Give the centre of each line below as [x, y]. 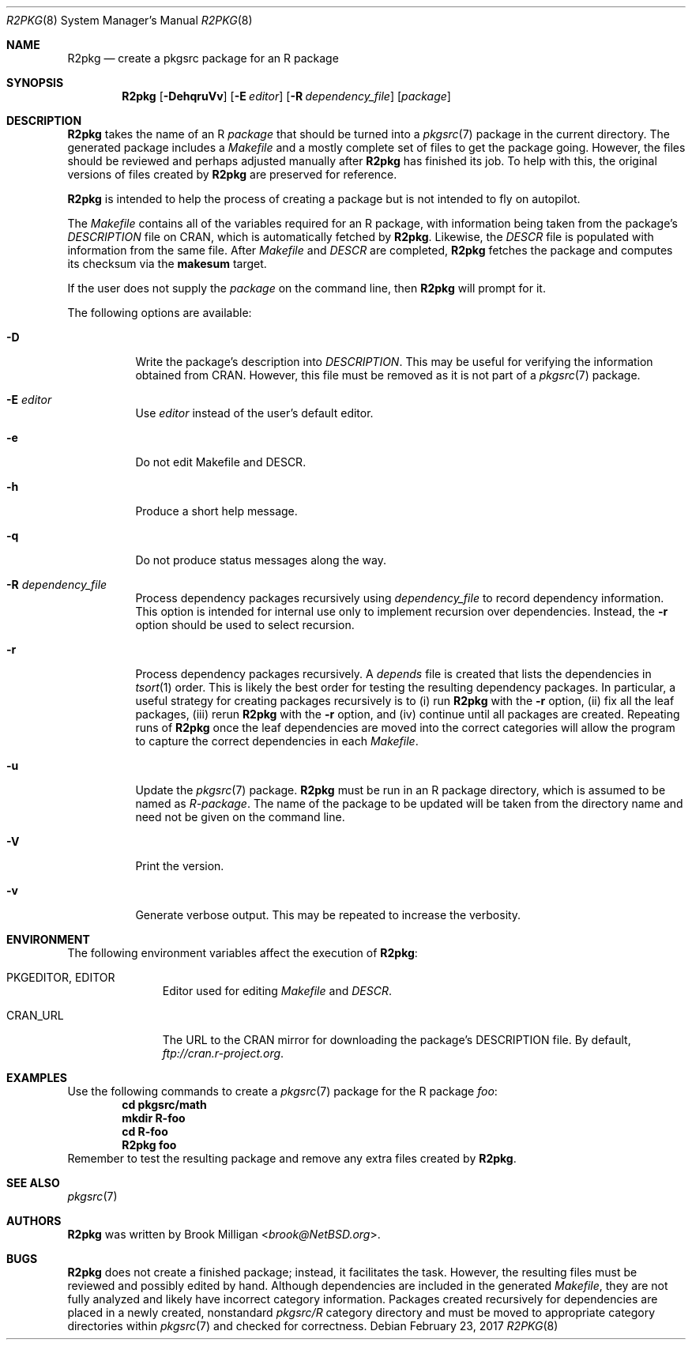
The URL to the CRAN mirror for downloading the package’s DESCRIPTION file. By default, [397, 1040]
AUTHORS [34, 1221]
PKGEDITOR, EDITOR [61, 977]
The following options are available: [160, 313]
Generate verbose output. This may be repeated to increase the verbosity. [328, 915]
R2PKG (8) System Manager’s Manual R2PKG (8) [130, 20]
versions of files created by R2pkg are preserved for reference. [232, 174]
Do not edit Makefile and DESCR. [221, 462]
